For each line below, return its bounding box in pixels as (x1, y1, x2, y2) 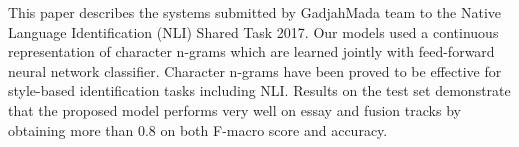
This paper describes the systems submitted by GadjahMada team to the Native (8, 2, 502, 22)
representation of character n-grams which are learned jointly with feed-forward (8, 41, 495, 62)
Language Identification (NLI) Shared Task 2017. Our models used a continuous (8, 21, 499, 42)
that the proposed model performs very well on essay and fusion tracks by (8, 99, 461, 120)
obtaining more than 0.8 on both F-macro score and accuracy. (8, 119, 388, 140)
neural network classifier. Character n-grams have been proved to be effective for (8, 60, 502, 81)
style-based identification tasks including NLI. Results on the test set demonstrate (8, 80, 511, 101)
